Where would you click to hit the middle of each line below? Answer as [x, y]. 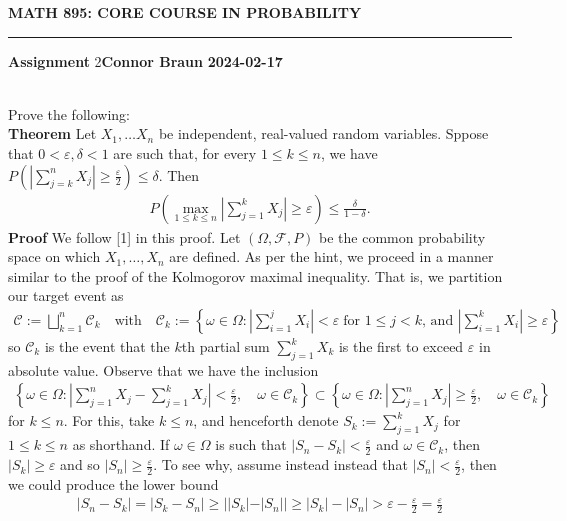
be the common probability [402, 236]
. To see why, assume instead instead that [280, 464]
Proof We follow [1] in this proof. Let [124, 236]
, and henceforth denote [266, 420]
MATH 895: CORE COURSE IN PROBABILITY [185, 12]
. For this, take [109, 420]
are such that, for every [185, 152]
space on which [54, 256]
